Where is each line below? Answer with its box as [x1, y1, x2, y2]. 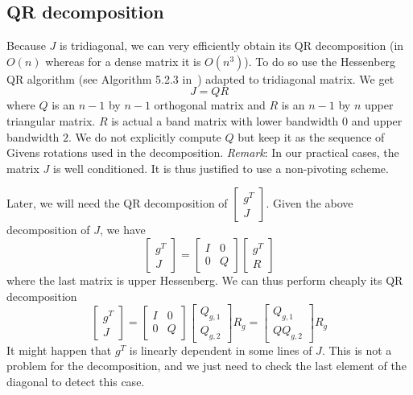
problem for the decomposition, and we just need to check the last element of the [6, 357, 407, 374]
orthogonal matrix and [154, 97, 266, 113]
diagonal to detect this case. [6, 372, 145, 389]
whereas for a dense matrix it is [45, 52, 201, 69]
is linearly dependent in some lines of [129, 341, 312, 358]
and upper [351, 112, 403, 129]
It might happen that [6, 341, 112, 358]
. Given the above [266, 195, 353, 212]
